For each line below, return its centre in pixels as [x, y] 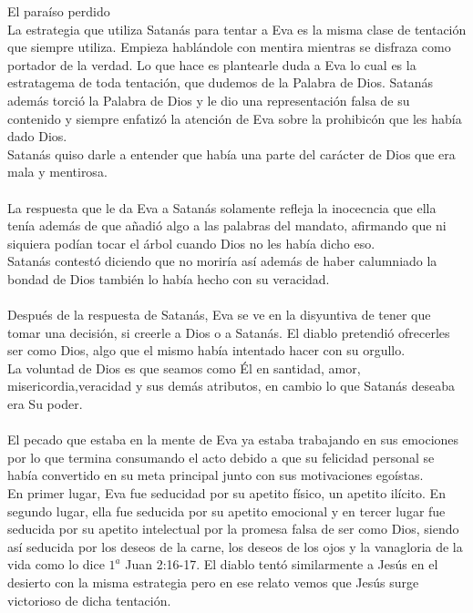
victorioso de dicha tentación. [89, 600]
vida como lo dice [56, 564]
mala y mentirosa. [57, 172]
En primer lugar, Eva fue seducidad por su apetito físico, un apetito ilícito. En [226, 493]
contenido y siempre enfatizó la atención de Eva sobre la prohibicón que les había [235, 118]
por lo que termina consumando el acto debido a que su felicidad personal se [221, 457]
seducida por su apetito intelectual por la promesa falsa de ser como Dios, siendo [233, 529]
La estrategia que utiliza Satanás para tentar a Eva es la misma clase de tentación [237, 29]
